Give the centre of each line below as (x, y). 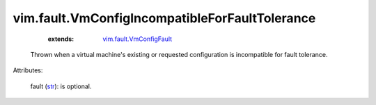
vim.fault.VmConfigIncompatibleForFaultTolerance (164, 18)
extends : (61, 39)
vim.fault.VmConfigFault (138, 39)
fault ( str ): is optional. (61, 86)
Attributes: (28, 70)
